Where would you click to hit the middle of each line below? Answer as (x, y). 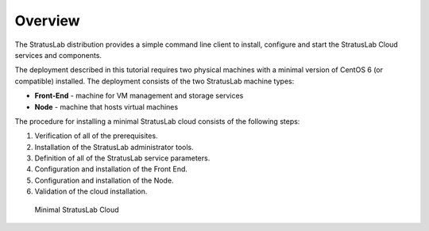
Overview (47, 21)
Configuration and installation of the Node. (104, 180)
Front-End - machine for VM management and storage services (139, 96)
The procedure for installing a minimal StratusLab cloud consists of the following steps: (157, 121)
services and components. (58, 55)
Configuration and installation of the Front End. (111, 169)
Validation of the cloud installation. (91, 191)
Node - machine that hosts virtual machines (106, 106)
